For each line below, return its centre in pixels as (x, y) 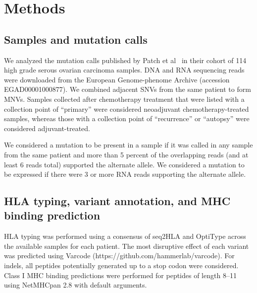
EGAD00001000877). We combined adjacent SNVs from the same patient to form (128, 89)
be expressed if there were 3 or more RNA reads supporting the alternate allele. (125, 174)
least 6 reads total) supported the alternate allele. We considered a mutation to (124, 164)
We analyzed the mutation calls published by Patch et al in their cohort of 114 (125, 60)
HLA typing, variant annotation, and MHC (117, 201)
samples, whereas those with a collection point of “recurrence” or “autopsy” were (127, 118)
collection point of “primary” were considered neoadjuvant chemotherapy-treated (127, 109)
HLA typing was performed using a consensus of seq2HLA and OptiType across (125, 236)
